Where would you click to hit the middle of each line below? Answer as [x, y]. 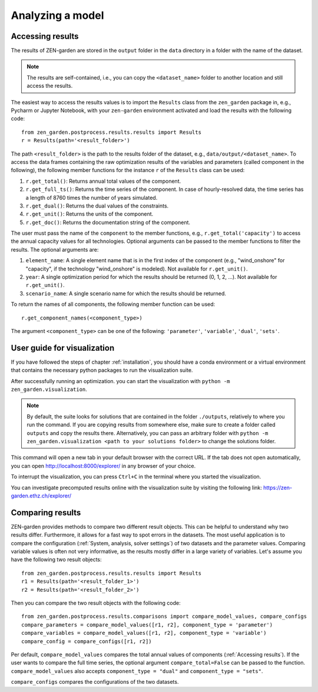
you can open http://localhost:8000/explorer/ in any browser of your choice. [103, 466]
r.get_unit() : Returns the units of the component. [90, 214]
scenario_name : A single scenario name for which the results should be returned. [126, 293]
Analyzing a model [57, 15]
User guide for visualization [63, 348]
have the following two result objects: [57, 559]
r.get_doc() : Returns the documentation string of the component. [108, 222]
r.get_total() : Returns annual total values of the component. [103, 181]
